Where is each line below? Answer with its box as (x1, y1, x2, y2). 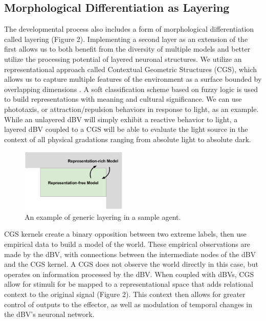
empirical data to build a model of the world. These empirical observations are (4, 239, 251, 249)
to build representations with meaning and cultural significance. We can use (4, 94, 242, 104)
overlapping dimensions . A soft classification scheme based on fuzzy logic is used (4, 83, 258, 94)
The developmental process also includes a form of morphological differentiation (4, 24, 254, 34)
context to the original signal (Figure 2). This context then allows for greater (4, 288, 246, 299)
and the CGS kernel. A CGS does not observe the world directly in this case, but (4, 259, 258, 269)
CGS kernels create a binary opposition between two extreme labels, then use (4, 228, 247, 239)
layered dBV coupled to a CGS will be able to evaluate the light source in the (4, 124, 248, 134)
